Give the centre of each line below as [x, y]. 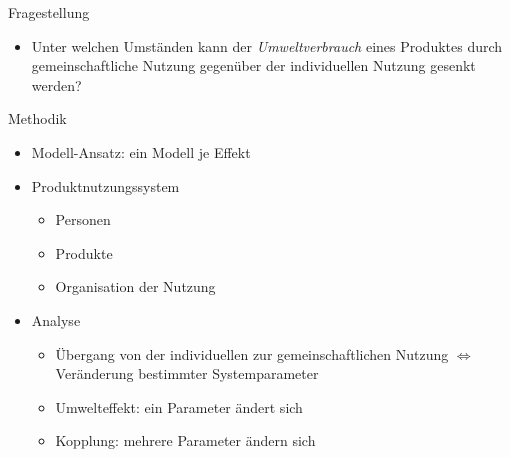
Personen [83, 219]
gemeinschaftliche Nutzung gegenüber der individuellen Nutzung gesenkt [253, 65]
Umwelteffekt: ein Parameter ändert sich [179, 406]
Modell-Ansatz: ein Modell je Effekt [141, 151]
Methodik [37, 118]
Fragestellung [49, 12]
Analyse [56, 319]
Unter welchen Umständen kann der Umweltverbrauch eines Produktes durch [267, 45]
